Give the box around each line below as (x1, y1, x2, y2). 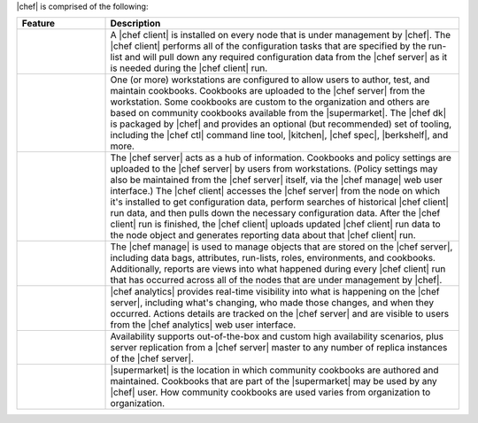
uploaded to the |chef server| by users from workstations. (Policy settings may (110, 163, 438, 175)
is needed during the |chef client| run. (110, 62, 268, 74)
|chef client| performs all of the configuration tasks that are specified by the (110, 40, 427, 52)
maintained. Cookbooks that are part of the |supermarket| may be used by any (110, 375, 437, 388)
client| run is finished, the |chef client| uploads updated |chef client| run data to (110, 218, 442, 230)
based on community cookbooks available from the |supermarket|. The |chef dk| (110, 107, 447, 119)
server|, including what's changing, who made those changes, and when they (110, 296, 434, 309)
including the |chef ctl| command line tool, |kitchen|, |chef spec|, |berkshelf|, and (110, 129, 449, 142)
